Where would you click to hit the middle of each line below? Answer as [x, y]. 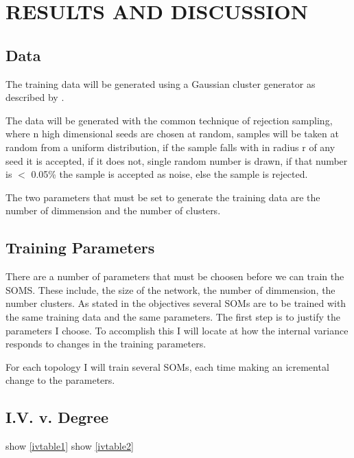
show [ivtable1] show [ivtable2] [70, 446]
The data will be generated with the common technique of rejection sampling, [169, 120]
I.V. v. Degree [57, 417]
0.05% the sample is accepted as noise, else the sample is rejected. [169, 174]
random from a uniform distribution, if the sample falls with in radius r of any [170, 147]
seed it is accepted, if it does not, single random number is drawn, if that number [177, 160]
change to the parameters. [60, 380]
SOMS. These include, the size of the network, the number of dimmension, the [170, 289]
